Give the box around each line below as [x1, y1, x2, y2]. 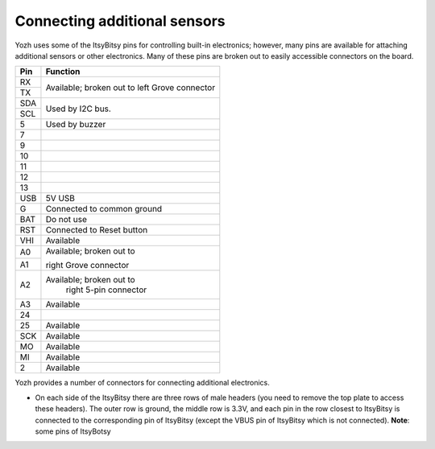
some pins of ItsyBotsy [35, 426, 112, 436]
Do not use [45, 214, 88, 225]
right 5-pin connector [65, 284, 147, 295]
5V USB [45, 193, 76, 204]
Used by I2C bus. [45, 103, 112, 114]
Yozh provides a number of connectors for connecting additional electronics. [14, 378, 270, 388]
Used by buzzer [45, 119, 106, 130]
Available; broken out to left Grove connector [45, 81, 216, 93]
